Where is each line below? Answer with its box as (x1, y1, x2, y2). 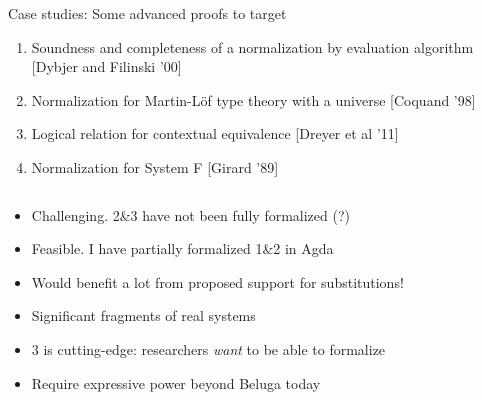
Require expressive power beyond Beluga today (31, 372, 321, 393)
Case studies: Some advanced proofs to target (8, 3, 287, 23)
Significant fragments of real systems (31, 305, 256, 326)
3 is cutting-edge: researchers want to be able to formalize (31, 338, 386, 359)
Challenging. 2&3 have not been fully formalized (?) (31, 204, 350, 225)
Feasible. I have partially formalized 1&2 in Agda (31, 238, 334, 259)
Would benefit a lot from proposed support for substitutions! (31, 271, 404, 292)
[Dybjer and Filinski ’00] (31, 56, 182, 77)
